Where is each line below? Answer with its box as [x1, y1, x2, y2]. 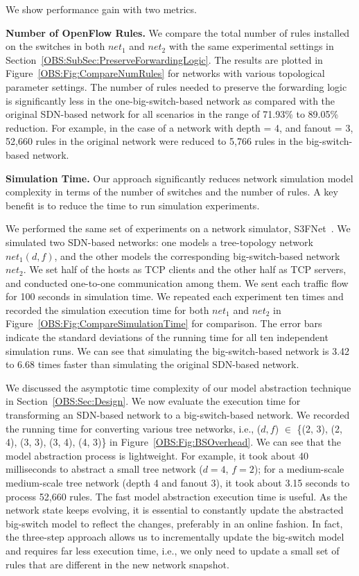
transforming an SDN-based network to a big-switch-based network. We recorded [6, 408, 350, 422]
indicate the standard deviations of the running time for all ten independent [6, 330, 329, 344]
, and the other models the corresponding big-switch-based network [54, 248, 340, 263]
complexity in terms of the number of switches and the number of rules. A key [6, 184, 338, 199]
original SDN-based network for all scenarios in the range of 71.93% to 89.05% [6, 107, 339, 121]
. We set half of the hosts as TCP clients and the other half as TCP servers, [23, 262, 347, 277]
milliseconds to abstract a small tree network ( [6, 462, 203, 476]
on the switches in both [6, 39, 105, 53]
